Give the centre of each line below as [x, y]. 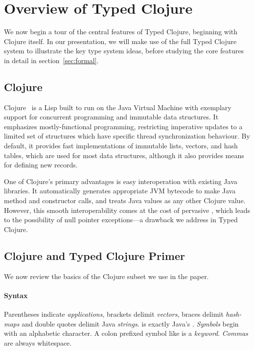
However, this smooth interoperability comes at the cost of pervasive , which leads [127, 210]
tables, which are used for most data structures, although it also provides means [124, 155]
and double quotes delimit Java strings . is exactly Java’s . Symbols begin [130, 323]
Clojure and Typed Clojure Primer [94, 255]
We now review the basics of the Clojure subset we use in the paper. [106, 276]
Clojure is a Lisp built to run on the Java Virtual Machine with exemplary [118, 107]
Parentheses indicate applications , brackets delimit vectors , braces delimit [114, 314]
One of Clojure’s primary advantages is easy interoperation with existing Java [121, 181]
